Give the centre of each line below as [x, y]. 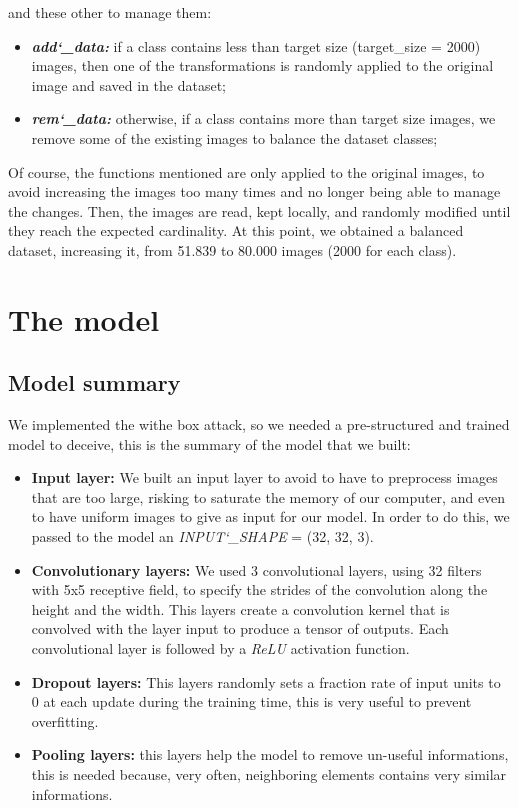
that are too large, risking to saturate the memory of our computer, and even [268, 496]
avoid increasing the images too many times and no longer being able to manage [254, 191]
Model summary [94, 382]
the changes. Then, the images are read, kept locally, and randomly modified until [259, 210]
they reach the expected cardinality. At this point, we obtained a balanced [236, 230]
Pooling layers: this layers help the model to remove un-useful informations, [270, 754]
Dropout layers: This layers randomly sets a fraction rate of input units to [266, 681]
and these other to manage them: [110, 12]
